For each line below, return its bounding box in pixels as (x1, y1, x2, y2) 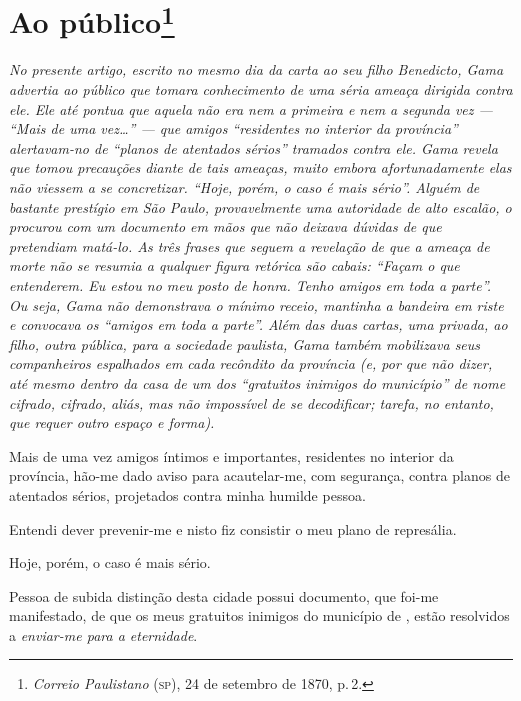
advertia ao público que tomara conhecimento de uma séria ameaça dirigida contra (9, 79, 513, 100)
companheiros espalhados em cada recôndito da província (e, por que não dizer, (9, 353, 493, 374)
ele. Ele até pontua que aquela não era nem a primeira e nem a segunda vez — (9, 98, 493, 119)
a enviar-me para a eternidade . (9, 624, 198, 645)
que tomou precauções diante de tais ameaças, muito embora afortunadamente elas (9, 157, 512, 178)
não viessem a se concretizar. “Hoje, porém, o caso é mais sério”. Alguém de (9, 177, 480, 198)
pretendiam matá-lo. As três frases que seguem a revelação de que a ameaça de (9, 235, 490, 256)
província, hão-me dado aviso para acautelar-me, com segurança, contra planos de (9, 465, 510, 486)
